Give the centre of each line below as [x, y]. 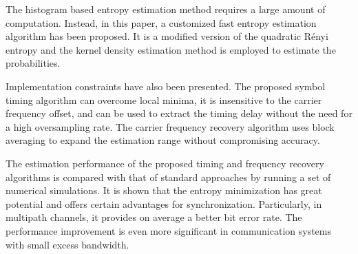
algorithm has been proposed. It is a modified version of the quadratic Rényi [167, 36]
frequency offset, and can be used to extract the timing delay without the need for [179, 113]
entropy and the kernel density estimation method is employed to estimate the [171, 49]
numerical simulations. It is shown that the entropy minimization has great [164, 190]
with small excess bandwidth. [67, 244]
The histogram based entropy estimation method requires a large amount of [166, 9]
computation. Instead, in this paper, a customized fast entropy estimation [161, 22]
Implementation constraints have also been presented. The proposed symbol [166, 86]
